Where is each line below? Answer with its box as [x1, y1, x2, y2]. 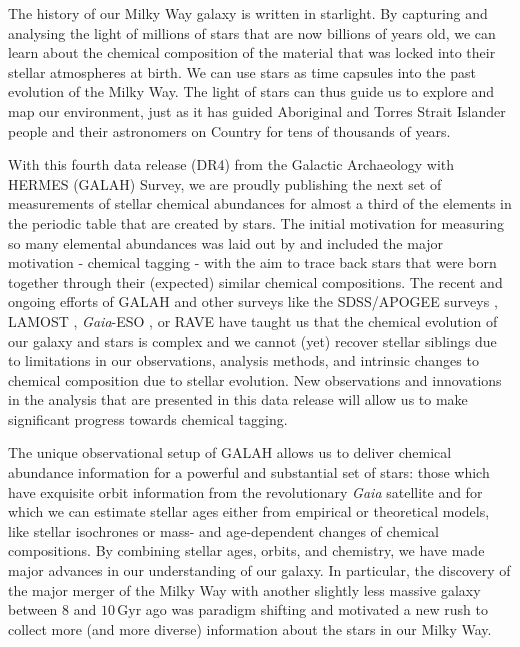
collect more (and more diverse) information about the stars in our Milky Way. [8, 618, 492, 639]
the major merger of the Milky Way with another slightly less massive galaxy [8, 579, 481, 600]
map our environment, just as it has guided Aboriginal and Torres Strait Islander [8, 100, 506, 121]
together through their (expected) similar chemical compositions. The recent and [8, 271, 503, 292]
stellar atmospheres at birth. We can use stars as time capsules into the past [8, 61, 476, 82]
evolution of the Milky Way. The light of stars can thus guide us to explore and [8, 81, 495, 102]
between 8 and [8, 599, 97, 620]
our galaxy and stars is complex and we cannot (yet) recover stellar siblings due [8, 330, 497, 351]
